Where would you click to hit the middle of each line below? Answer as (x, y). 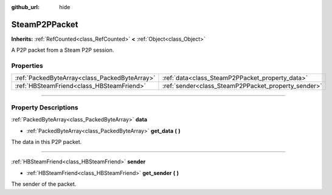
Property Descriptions (45, 108)
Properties (27, 66)
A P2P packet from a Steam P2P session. (63, 50)
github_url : (25, 7)
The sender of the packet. (44, 184)
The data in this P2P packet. (47, 142)
